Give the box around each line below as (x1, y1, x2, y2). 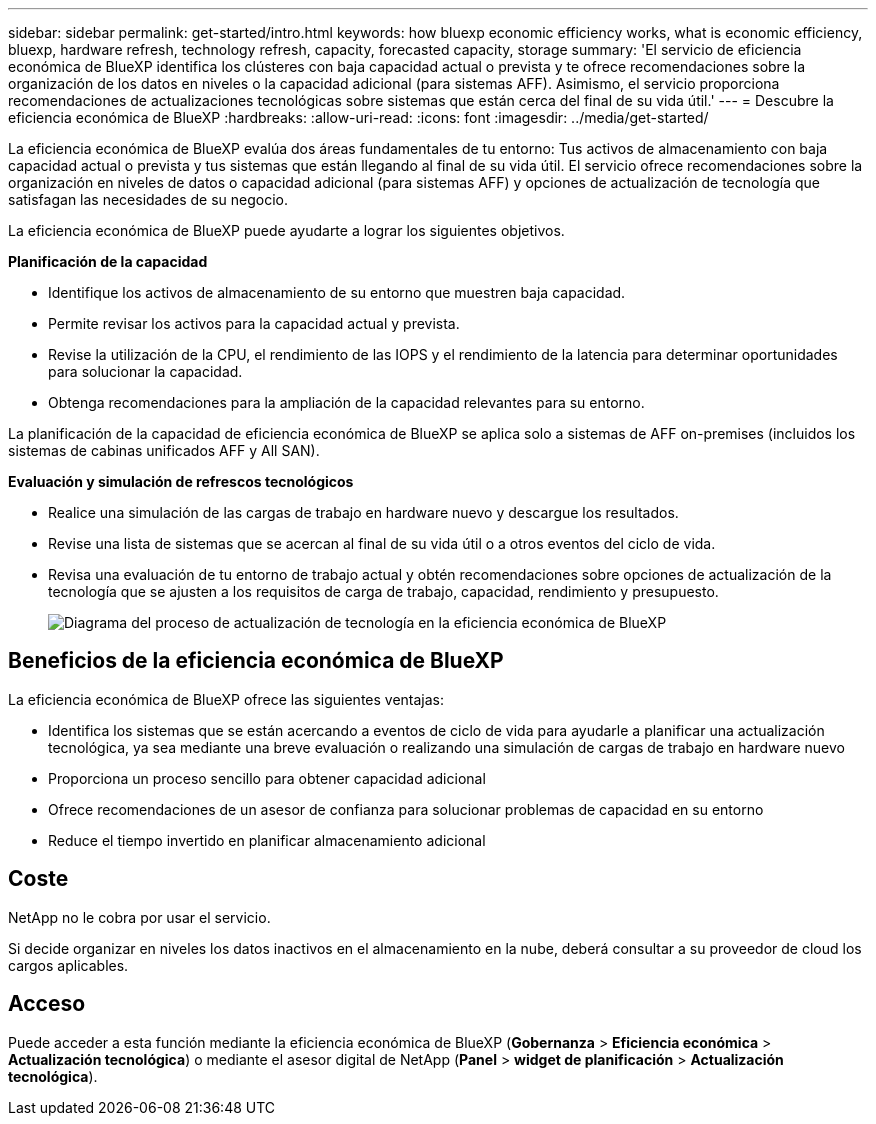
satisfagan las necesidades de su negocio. (8, 191, 289, 208)
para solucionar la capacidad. (48, 363, 243, 380)
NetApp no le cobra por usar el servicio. (8, 908, 271, 926)
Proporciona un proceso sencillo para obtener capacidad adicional (48, 769, 486, 787)
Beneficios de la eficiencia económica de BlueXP (8, 648, 504, 674)
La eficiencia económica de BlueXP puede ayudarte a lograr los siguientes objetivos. (8, 222, 565, 239)
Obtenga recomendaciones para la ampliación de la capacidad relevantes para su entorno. (48, 394, 645, 411)
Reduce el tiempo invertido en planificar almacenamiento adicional (48, 831, 486, 849)
